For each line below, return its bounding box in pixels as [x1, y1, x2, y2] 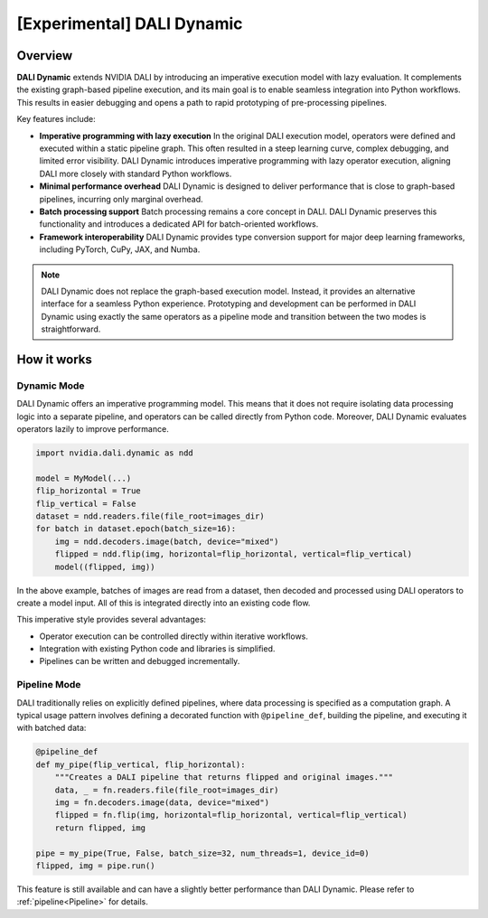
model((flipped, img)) [54, 561, 155, 572]
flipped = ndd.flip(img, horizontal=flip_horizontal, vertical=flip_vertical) [54, 549, 413, 559]
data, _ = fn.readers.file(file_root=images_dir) [54, 784, 279, 795]
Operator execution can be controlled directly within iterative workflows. [39, 631, 309, 642]
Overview [16, 48, 73, 63]
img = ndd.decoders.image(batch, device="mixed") [54, 536, 279, 547]
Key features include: [16, 114, 96, 125]
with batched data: [16, 723, 87, 734]
